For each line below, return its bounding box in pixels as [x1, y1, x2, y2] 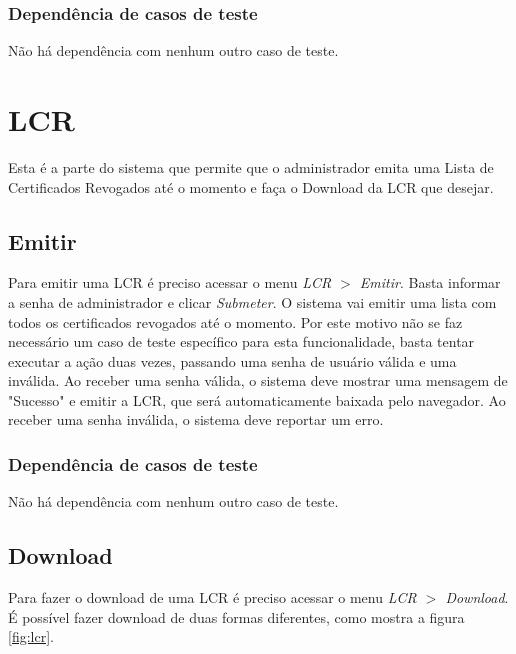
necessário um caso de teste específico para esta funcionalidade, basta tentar [8, 331, 475, 352]
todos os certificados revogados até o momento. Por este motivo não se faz [8, 311, 463, 332]
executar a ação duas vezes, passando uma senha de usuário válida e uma [8, 350, 457, 371]
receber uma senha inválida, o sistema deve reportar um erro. [8, 409, 384, 430]
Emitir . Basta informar [359, 272, 501, 293]
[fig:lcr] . [8, 626, 54, 647]
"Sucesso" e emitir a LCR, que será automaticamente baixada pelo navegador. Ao [8, 389, 506, 410]
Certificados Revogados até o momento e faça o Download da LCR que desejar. [8, 176, 494, 197]
